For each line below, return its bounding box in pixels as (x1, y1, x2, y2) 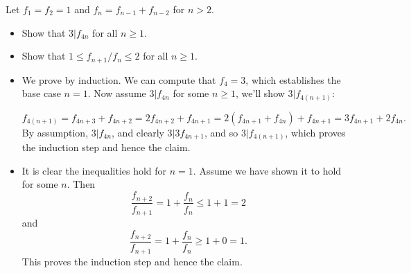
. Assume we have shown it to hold (193, 163, 342, 177)
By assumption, (21, 125, 89, 139)
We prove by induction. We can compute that (21, 72, 216, 87)
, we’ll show (236, 86, 285, 100)
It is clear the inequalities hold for (21, 163, 167, 177)
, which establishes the (245, 72, 341, 87)
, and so (204, 125, 238, 139)
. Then (67, 177, 96, 191)
